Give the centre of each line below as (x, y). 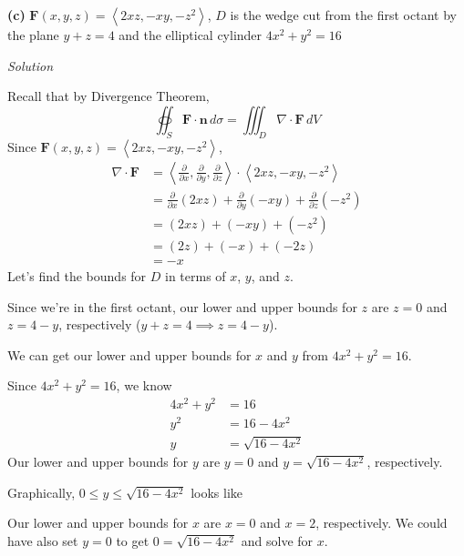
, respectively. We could (382, 523)
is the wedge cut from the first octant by (343, 15)
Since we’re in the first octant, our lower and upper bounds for (182, 306)
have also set (43, 540)
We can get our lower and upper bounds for (129, 354)
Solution (31, 65)
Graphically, (41, 492)
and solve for (277, 540)
